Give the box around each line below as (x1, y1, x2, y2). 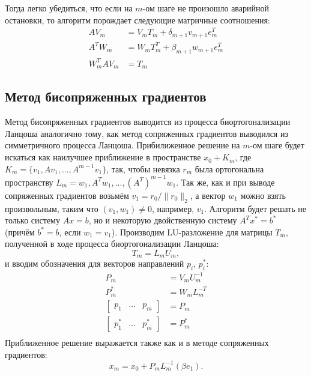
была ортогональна (195, 162, 264, 175)
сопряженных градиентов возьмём (5, 189, 129, 201)
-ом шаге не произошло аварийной (142, 2, 269, 14)
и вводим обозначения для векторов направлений (5, 257, 184, 270)
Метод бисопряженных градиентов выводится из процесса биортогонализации (5, 115, 291, 128)
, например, (152, 202, 195, 214)
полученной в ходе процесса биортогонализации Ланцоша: (5, 237, 219, 250)
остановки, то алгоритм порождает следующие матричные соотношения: (5, 13, 270, 26)
